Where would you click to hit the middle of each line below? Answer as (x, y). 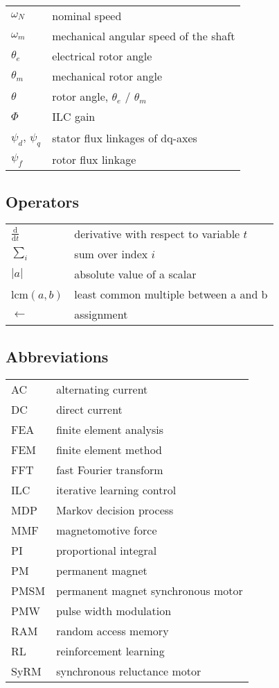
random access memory (112, 630)
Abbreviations (57, 356)
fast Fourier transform (110, 469)
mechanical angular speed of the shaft (144, 36)
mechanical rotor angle (107, 76)
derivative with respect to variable (157, 234)
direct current (89, 409)
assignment (101, 314)
